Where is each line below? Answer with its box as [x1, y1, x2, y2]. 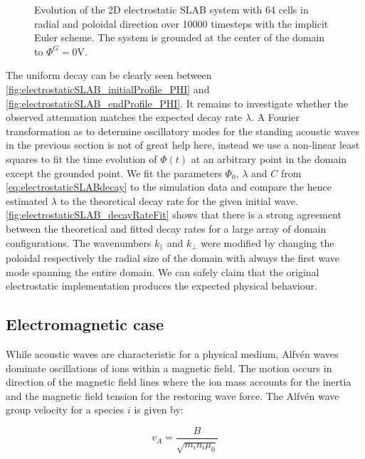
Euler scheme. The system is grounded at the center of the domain [34, 30, 325, 45]
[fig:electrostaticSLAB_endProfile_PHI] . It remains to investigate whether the [6, 95, 349, 110]
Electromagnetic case [6, 313, 164, 335]
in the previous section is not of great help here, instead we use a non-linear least [6, 137, 360, 152]
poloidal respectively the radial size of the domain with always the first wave [6, 250, 340, 265]
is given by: [134, 402, 184, 417]
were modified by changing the [201, 235, 334, 250]
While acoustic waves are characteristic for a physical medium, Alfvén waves [6, 346, 339, 361]
